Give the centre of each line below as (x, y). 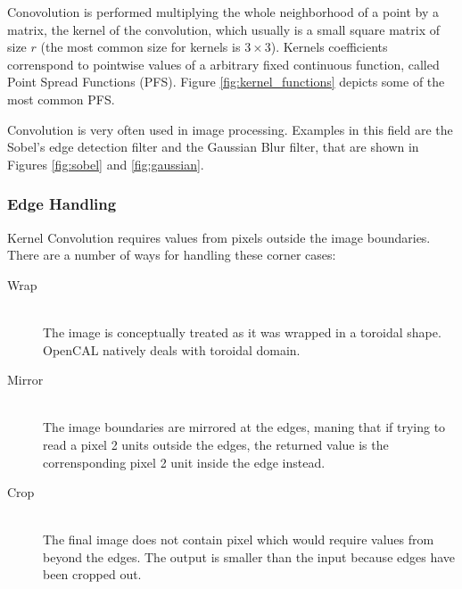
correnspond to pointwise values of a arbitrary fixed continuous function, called (223, 64)
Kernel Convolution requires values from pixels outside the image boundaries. (219, 237)
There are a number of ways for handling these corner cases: (172, 255)
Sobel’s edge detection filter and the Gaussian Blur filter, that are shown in (213, 147)
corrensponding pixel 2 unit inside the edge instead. (184, 462)
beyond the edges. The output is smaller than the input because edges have (249, 556)
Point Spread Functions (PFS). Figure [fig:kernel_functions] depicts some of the (226, 82)
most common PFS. (61, 99)
